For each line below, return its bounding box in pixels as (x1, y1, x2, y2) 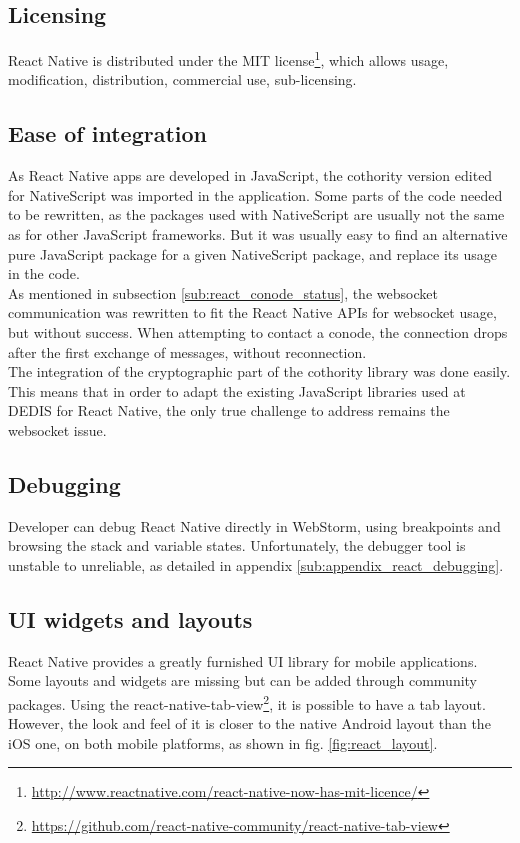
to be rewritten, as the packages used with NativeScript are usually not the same (8, 204, 505, 225)
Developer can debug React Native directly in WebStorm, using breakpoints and (8, 515, 501, 536)
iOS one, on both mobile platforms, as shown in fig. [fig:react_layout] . (8, 732, 438, 753)
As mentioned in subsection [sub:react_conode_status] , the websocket (8, 282, 438, 303)
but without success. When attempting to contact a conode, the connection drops (8, 322, 508, 342)
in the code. (8, 263, 80, 284)
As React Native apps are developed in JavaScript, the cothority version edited (8, 165, 493, 186)
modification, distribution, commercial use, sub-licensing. (8, 69, 357, 90)
